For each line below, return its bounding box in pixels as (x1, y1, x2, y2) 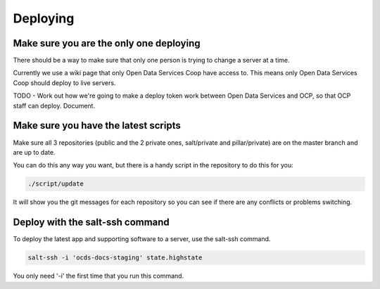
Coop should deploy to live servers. (13, 78, 116, 87)
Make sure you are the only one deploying (13, 37, 201, 49)
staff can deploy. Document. (13, 101, 95, 110)
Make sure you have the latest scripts (13, 120, 181, 131)
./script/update (27, 180, 84, 188)
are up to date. (13, 148, 56, 156)
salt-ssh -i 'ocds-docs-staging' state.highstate (27, 254, 203, 262)
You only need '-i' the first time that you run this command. (13, 271, 184, 281)
